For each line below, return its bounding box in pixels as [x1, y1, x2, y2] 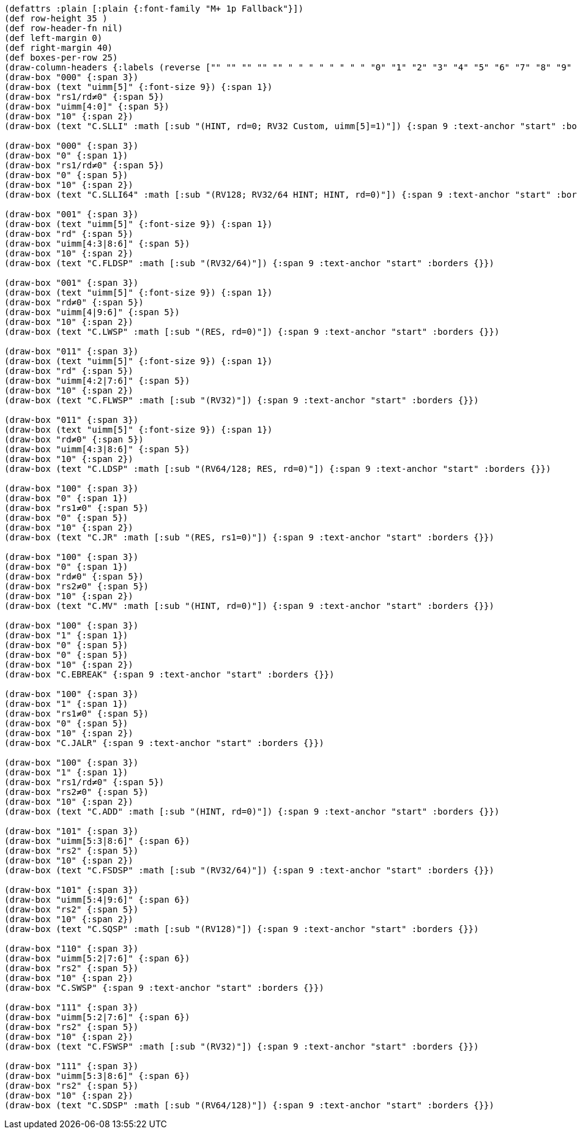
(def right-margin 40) [4, 43, 113, 53]
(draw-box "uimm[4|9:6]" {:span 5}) [4, 307, 180, 317]
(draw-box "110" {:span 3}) [4, 944, 139, 953]
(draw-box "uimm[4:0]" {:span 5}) [4, 102, 169, 111]
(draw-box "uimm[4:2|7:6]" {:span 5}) [4, 376, 190, 386]
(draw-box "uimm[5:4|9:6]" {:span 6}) [4, 895, 190, 905]
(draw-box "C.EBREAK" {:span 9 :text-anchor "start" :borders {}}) [4, 670, 335, 679]
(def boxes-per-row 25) [4, 53, 118, 62]
